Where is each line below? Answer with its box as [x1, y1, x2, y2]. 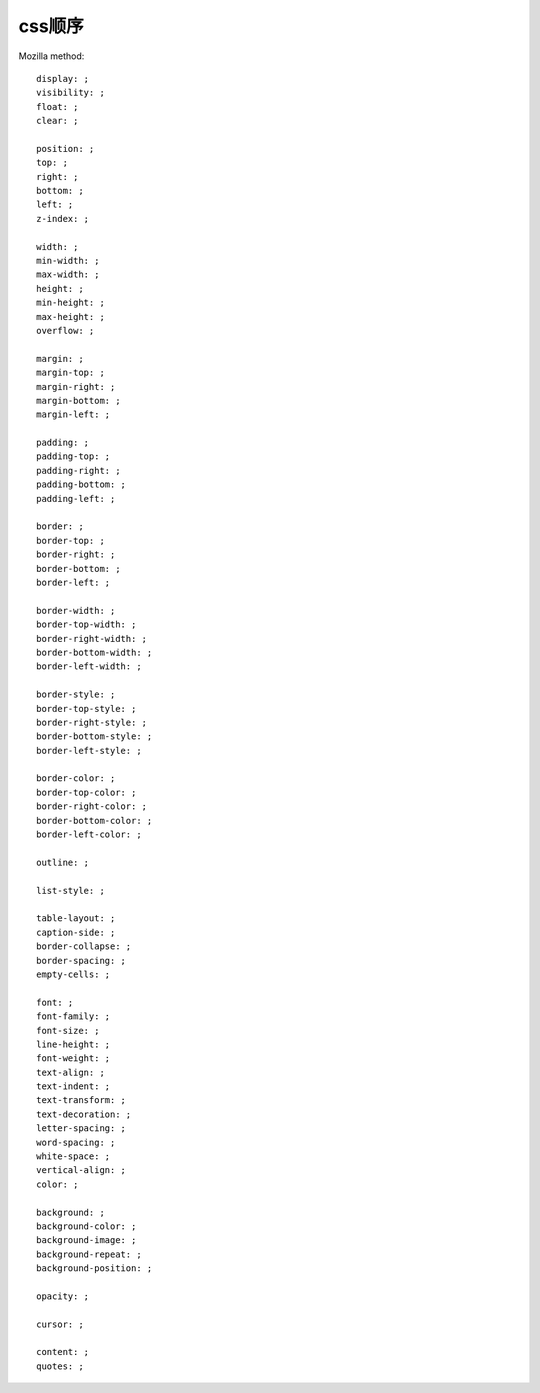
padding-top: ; [36, 451, 111, 462]
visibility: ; [36, 87, 105, 99]
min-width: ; [36, 255, 100, 267]
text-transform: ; [36, 1095, 127, 1106]
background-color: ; [36, 1220, 137, 1232]
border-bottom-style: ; [36, 731, 153, 742]
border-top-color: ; [36, 786, 137, 798]
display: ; [36, 73, 90, 84]
